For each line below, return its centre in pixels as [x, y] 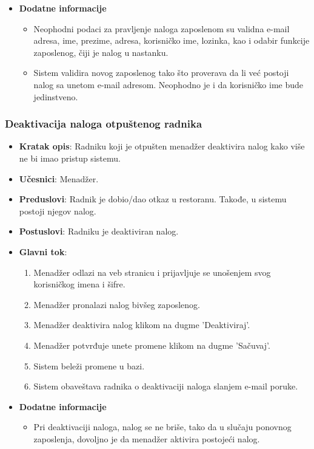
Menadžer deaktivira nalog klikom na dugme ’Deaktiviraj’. [142, 325]
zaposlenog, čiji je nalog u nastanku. [101, 52]
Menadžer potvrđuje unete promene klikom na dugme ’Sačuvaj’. [152, 345]
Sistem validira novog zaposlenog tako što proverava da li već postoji [161, 73]
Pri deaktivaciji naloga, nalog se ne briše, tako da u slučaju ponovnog [162, 427]
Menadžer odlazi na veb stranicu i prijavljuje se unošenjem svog [152, 272]
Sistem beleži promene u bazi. [89, 365]
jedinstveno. [56, 96]
